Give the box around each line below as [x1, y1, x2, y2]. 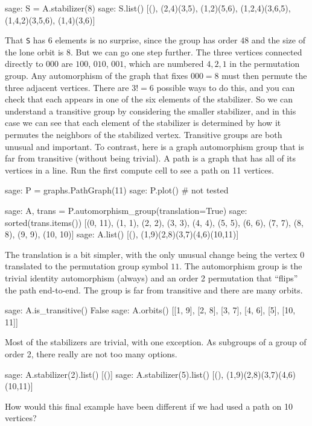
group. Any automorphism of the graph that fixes [5, 69, 188, 82]
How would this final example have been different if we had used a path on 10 [5, 399, 293, 412]
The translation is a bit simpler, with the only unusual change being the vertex [5, 248, 298, 260]
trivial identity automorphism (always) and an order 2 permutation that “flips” [5, 271, 298, 284]
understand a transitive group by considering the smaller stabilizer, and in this [5, 104, 296, 117]
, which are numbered [124, 57, 204, 70]
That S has [5, 34, 46, 46]
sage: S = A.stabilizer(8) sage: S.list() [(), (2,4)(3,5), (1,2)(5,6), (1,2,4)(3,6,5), [5, 2, 291, 14]
